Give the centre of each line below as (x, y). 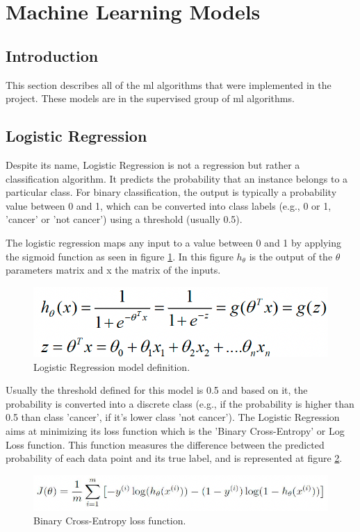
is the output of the (291, 256)
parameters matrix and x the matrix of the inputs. (113, 270)
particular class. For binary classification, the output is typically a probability (171, 192)
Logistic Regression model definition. (112, 366)
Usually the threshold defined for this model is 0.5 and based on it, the (157, 390)
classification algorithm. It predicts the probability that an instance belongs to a (177, 178)
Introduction (52, 55)
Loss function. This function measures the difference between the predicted (165, 444)
